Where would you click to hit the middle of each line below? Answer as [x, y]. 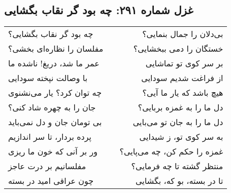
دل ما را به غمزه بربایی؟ [180, 107]
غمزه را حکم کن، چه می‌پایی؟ [171, 151]
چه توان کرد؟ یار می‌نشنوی [55, 93]
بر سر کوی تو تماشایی [184, 63]
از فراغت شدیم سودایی [182, 78]
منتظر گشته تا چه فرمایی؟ [177, 166]
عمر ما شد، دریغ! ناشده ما [54, 63]
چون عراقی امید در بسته [51, 181]
